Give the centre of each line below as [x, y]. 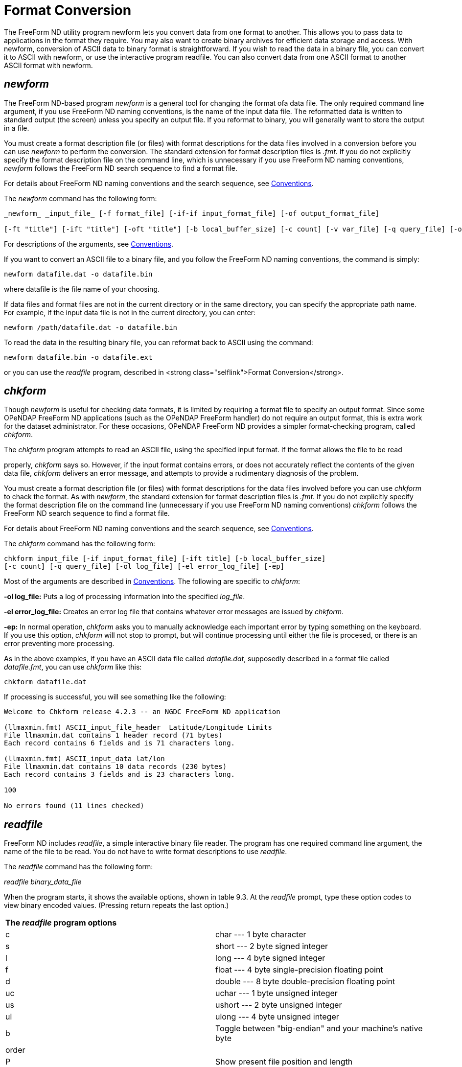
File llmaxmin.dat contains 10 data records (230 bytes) [115, 767]
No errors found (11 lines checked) [74, 806]
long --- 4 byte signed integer [270, 958]
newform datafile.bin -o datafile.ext [78, 357]
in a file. [17, 128]
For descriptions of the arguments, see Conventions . [89, 244]
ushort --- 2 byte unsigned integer [279, 1005]
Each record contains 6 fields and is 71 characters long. [120, 743]
